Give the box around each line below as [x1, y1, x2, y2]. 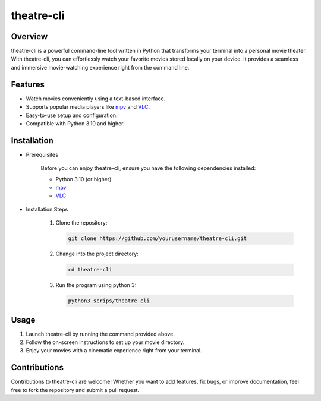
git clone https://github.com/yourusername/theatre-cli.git [68, 235, 247, 242]
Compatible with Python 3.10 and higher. [26, 119, 125, 127]
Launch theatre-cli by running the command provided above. [26, 330, 175, 337]
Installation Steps [26, 206, 68, 213]
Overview [11, 31, 48, 42]
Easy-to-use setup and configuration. [26, 112, 118, 119]
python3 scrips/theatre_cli [68, 298, 150, 304]
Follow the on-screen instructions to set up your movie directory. [26, 339, 185, 346]
